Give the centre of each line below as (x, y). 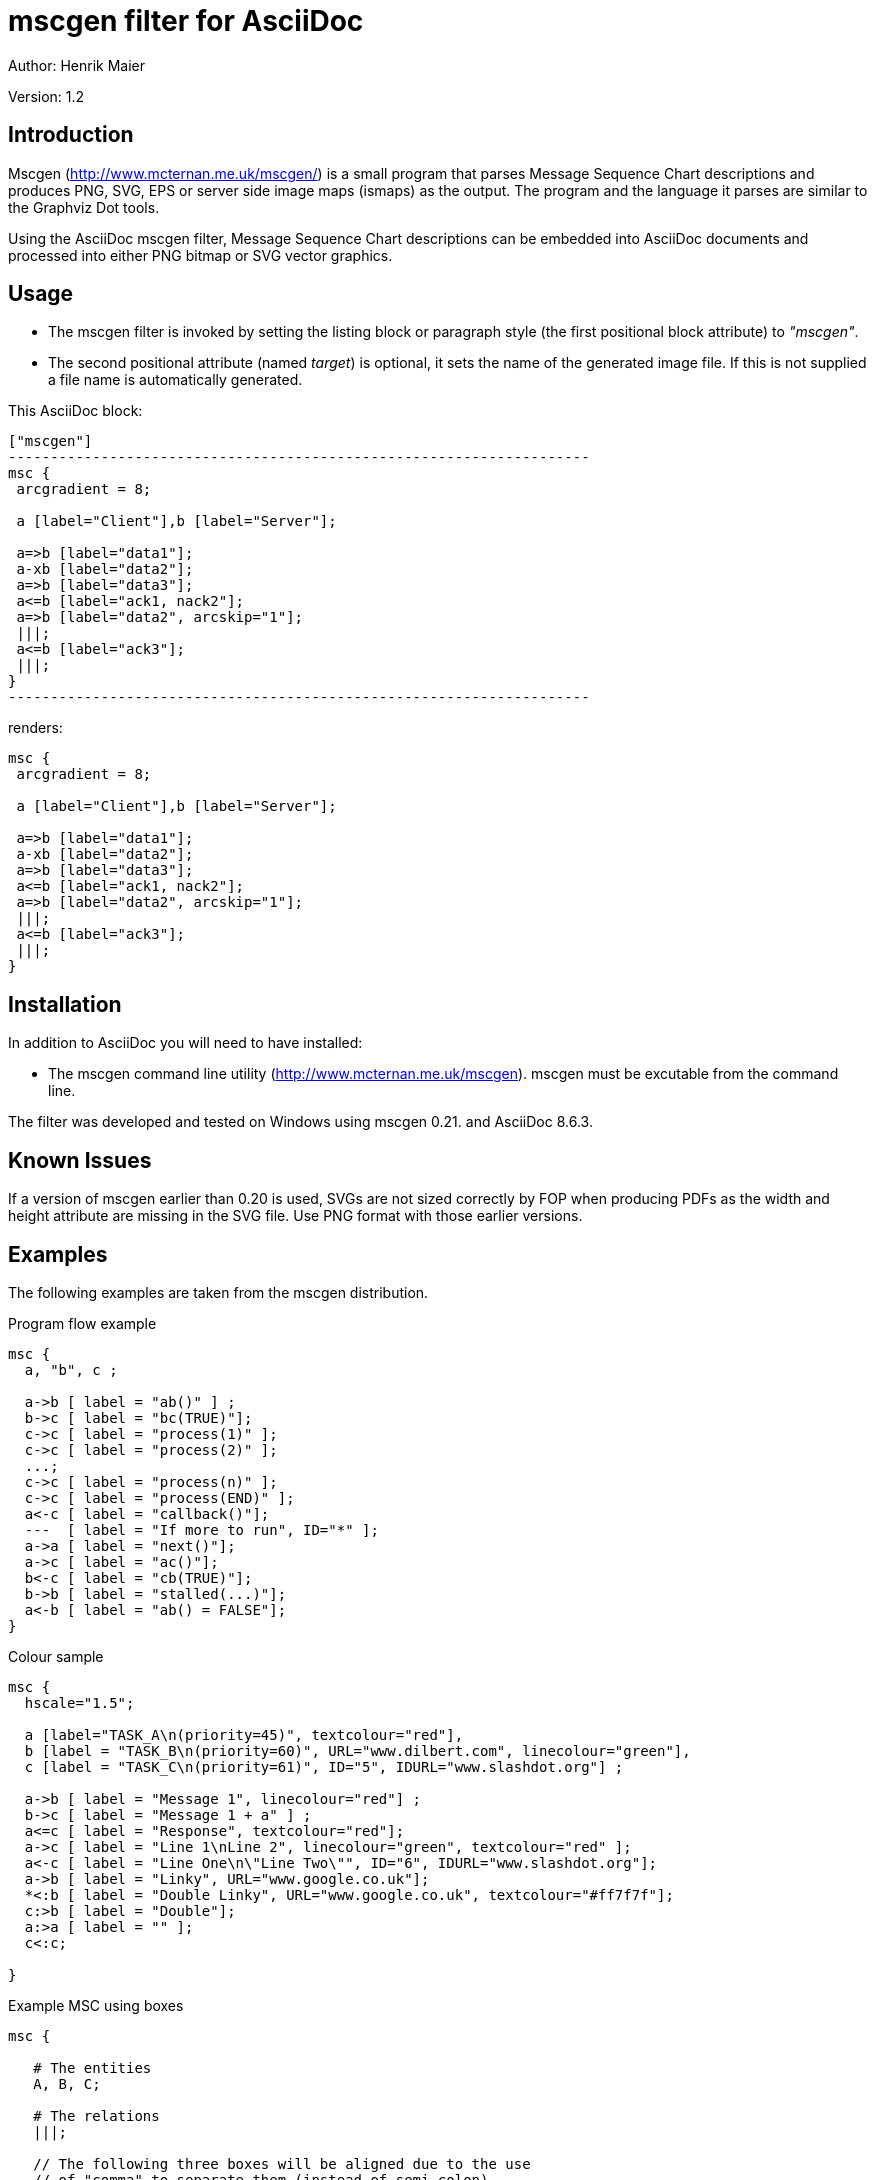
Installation (65, 1004)
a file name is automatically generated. (175, 380)
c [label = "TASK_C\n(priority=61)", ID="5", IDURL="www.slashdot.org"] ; (324, 1766)
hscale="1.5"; (79, 1702)
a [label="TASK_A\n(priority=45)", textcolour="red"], (244, 1734)
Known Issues (80, 1160)
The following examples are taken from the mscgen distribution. (218, 1292)
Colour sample (56, 1656)
